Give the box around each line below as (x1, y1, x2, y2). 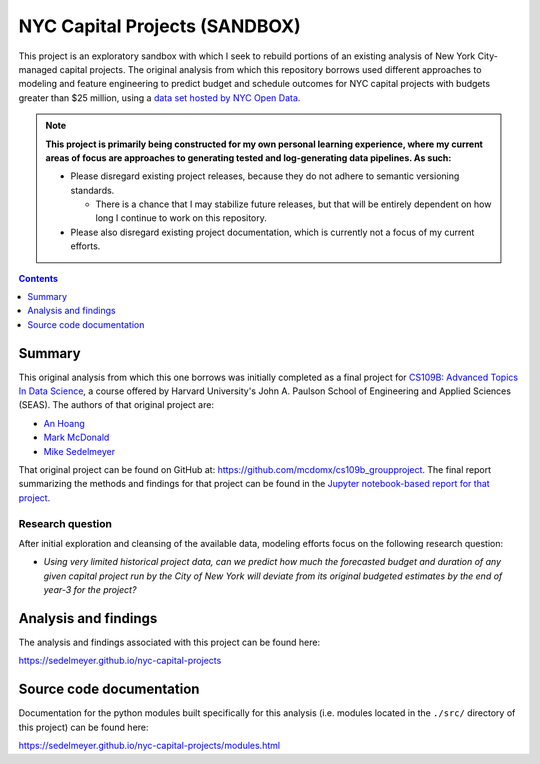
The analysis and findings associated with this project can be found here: (18, 636, 320, 649)
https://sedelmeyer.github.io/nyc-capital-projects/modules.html (18, 740, 280, 752)
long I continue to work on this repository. (95, 212, 267, 224)
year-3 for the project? (43, 584, 137, 596)
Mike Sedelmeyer (43, 445, 115, 457)
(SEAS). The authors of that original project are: (18, 399, 215, 411)
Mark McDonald (43, 431, 110, 444)
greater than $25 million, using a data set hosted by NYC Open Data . (18, 91, 301, 104)
